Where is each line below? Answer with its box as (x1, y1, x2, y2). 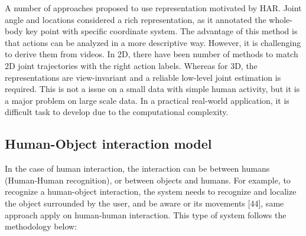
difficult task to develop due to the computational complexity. (5, 106, 229, 118)
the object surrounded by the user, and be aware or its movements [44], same (5, 196, 284, 209)
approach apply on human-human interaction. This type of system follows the (5, 208, 287, 221)
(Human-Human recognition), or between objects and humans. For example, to (5, 173, 291, 186)
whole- (269, 13, 292, 25)
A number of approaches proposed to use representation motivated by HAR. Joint (5, 2, 302, 14)
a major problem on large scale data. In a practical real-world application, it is (5, 94, 289, 106)
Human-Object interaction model (5, 135, 212, 153)
